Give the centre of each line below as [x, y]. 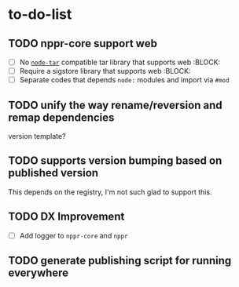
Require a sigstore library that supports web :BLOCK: [105, 71]
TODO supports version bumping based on [115, 161]
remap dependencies [61, 117]
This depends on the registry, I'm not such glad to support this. [110, 192]
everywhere [39, 273]
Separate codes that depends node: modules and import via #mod [124, 80]
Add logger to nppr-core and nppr [74, 235]
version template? [37, 136]
